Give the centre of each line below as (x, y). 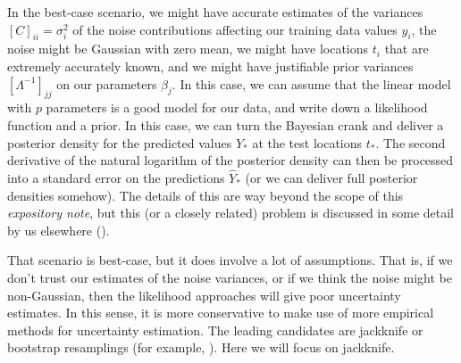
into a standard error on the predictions (116, 177)
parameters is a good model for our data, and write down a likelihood (237, 107)
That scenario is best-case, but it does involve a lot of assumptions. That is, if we (230, 260)
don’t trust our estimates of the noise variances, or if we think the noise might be (230, 277)
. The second (411, 142)
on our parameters (107, 83)
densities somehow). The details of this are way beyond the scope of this (205, 195)
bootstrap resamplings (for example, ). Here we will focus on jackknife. (201, 347)
